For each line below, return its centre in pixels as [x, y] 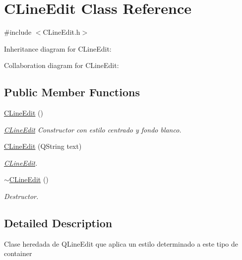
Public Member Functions [72, 92]
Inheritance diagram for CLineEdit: [58, 48]
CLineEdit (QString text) [43, 146]
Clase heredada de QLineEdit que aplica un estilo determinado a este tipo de [121, 243]
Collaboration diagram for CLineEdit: [61, 65]
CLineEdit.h [61, 32]
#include [18, 32]
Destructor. [21, 196]
